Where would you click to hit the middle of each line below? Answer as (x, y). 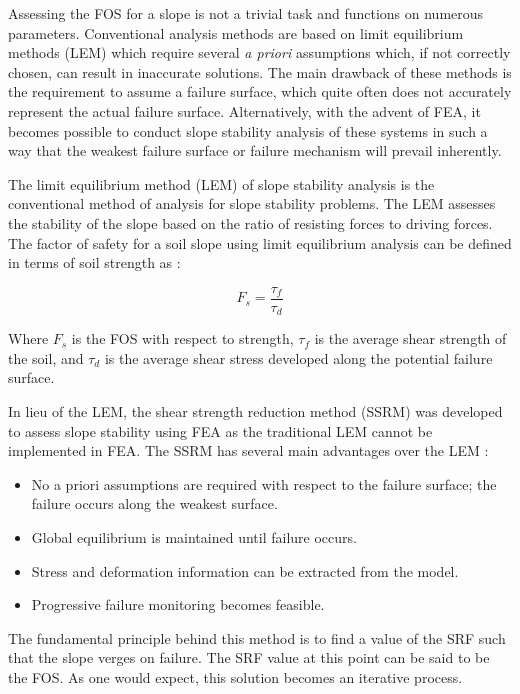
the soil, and (46, 357)
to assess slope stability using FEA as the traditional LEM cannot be (220, 430)
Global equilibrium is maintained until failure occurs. (194, 536)
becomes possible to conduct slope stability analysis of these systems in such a (248, 130)
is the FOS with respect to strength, (182, 338)
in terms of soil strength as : (94, 262)
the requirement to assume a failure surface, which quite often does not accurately (260, 91)
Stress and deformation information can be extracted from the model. (245, 570)
